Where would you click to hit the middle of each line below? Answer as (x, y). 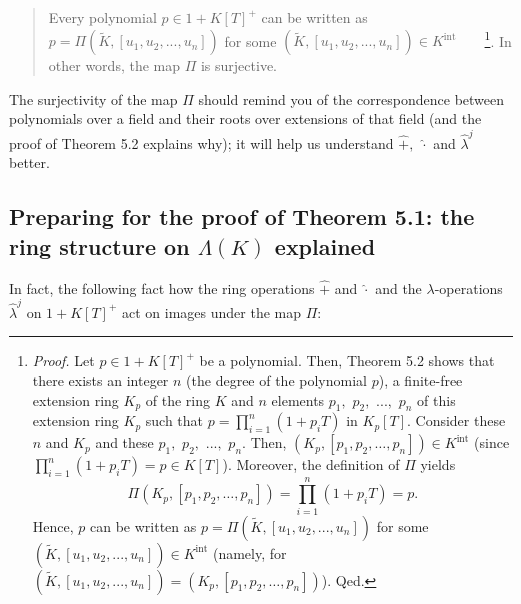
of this (436, 399)
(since (492, 442)
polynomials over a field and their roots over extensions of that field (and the (245, 118)
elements (298, 399)
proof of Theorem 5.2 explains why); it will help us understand (201, 142)
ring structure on (99, 245)
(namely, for (249, 552)
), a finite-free (420, 380)
